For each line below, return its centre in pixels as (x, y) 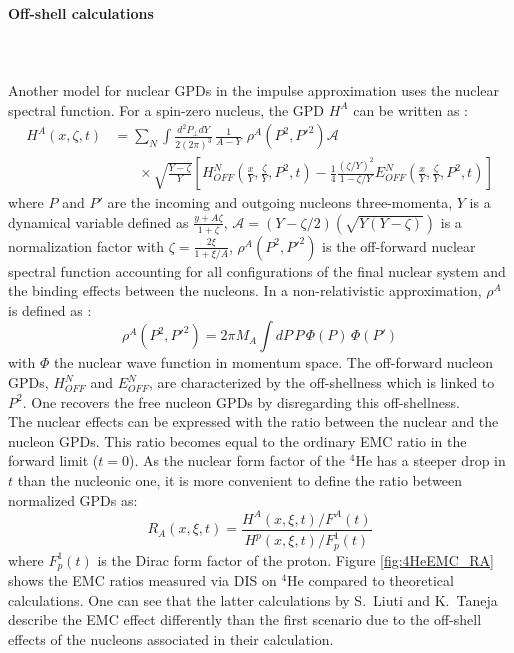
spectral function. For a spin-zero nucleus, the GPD (166, 109)
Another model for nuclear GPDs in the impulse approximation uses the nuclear (254, 89)
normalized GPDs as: (73, 499)
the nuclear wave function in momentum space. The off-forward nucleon (273, 362)
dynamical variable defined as (98, 221)
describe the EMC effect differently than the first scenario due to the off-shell (245, 619)
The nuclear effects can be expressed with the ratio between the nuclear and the (253, 421)
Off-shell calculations (81, 12)
